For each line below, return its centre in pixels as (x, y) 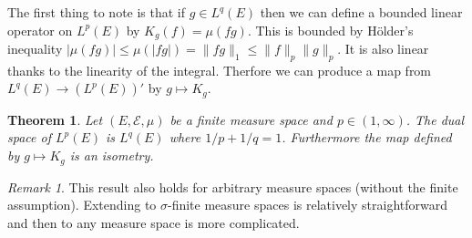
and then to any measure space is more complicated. (154, 222)
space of (29, 137)
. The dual (435, 119)
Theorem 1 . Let (55, 119)
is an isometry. (112, 155)
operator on (40, 30)
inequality (35, 49)
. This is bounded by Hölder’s (330, 30)
